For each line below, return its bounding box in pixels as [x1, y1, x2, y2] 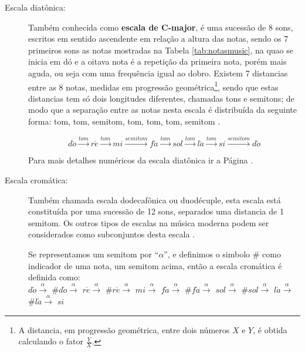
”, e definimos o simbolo [164, 247, 250, 260]
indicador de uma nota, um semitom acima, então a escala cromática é [28, 259, 282, 271]
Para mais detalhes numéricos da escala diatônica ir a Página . [28, 154, 253, 166]
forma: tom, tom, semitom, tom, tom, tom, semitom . [28, 115, 221, 127]
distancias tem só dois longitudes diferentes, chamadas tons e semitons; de [28, 92, 294, 104]
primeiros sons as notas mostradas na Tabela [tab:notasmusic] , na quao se [28, 43, 293, 56]
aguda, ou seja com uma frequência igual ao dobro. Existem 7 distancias [28, 66, 288, 79]
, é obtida [253, 323, 287, 336]
